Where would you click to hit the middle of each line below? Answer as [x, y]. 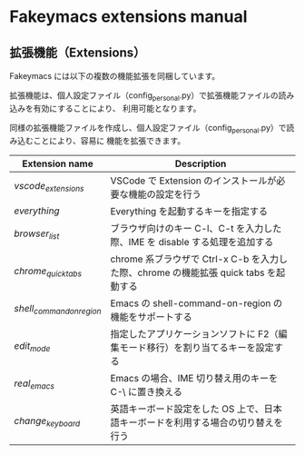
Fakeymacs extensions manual [128, 17]
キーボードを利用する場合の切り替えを [201, 422]
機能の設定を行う [165, 194]
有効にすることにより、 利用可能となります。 [117, 108]
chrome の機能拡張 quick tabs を [207, 272]
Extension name [58, 163]
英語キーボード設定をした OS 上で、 [187, 409]
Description [201, 163]
